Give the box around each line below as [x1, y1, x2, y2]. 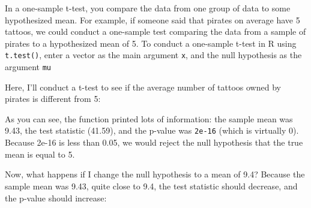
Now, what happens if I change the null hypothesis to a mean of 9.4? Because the [5, 168, 305, 180]
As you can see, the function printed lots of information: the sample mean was [5, 112, 293, 125]
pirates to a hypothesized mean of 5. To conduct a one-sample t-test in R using [5, 37, 297, 49]
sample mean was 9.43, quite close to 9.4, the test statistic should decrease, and [5, 179, 298, 192]
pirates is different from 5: [5, 92, 101, 105]
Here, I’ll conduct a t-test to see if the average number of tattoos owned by [5, 80, 281, 93]
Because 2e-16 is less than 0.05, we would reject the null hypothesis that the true [5, 136, 303, 149]
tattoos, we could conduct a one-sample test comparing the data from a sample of [5, 25, 306, 38]
